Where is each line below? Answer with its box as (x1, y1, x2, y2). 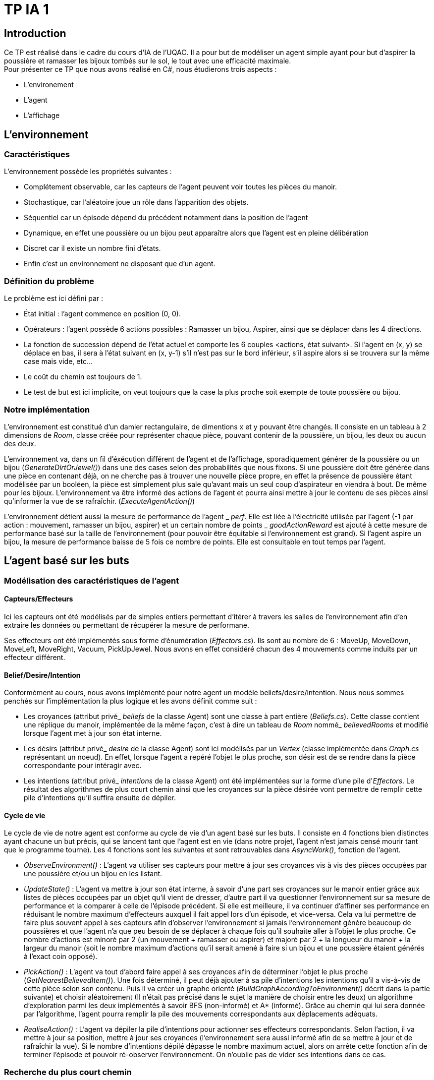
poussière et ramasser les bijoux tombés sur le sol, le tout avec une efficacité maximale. (4, 57, 291, 65)
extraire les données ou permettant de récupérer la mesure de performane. (4, 620, 250, 629)
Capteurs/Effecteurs (4, 595, 73, 603)
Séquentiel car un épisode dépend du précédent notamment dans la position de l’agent (24, 213, 308, 222)
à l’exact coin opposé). (24, 952, 98, 961)
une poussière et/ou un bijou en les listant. (24, 869, 163, 878)
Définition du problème (4, 276, 94, 286)
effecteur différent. (4, 653, 65, 661)
